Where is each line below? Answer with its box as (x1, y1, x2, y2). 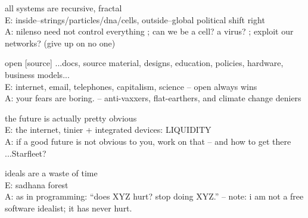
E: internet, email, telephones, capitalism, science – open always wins (5, 80, 257, 92)
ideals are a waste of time (5, 167, 98, 179)
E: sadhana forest (5, 178, 69, 191)
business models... (5, 68, 70, 80)
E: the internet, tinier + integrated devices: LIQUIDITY (5, 123, 211, 136)
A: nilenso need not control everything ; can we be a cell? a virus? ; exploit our (5, 25, 294, 38)
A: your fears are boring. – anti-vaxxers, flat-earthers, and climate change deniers (5, 92, 301, 104)
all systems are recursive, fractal (5, 2, 122, 14)
